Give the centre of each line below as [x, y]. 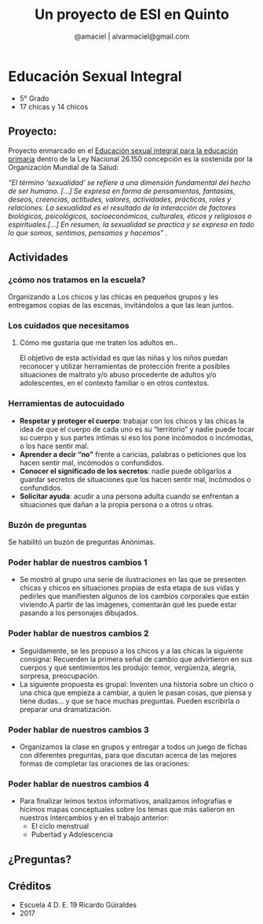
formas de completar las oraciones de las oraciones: [104, 763]
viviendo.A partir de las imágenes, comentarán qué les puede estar [128, 605]
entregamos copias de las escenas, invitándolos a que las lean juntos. [121, 306]
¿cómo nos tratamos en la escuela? [77, 280]
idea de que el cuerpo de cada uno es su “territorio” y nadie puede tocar [137, 429]
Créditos [30, 887]
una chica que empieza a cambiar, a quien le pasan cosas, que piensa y [136, 692]
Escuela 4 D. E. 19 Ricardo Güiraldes [78, 905]
